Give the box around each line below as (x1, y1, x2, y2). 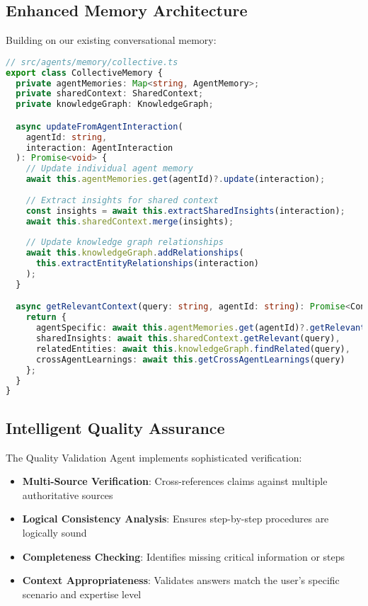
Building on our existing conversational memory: (6, 33, 217, 47)
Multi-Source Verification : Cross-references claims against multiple (22, 474, 328, 488)
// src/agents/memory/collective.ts (6, 57, 178, 67)
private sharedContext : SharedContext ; (16, 88, 204, 99)
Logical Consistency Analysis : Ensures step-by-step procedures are (22, 511, 329, 526)
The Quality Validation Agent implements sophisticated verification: (6, 450, 302, 464)
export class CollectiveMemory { (6, 67, 163, 78)
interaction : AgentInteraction (25, 142, 173, 153)
